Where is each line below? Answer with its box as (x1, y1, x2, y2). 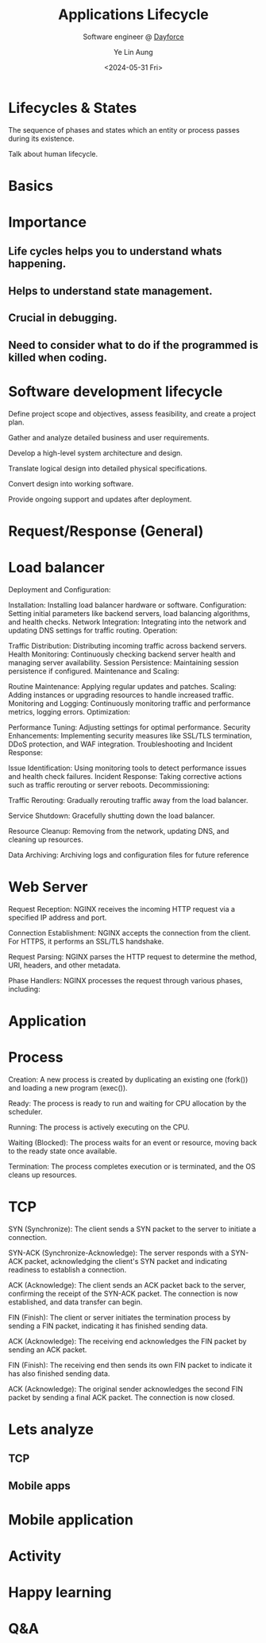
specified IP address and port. (8, 913, 107, 922)
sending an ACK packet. (8, 1345, 87, 1354)
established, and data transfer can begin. (8, 1297, 143, 1307)
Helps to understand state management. (8, 284, 213, 297)
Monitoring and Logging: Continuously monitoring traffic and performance (8, 698, 251, 708)
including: (8, 984, 41, 994)
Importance (8, 213, 87, 231)
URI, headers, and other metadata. (8, 960, 121, 970)
